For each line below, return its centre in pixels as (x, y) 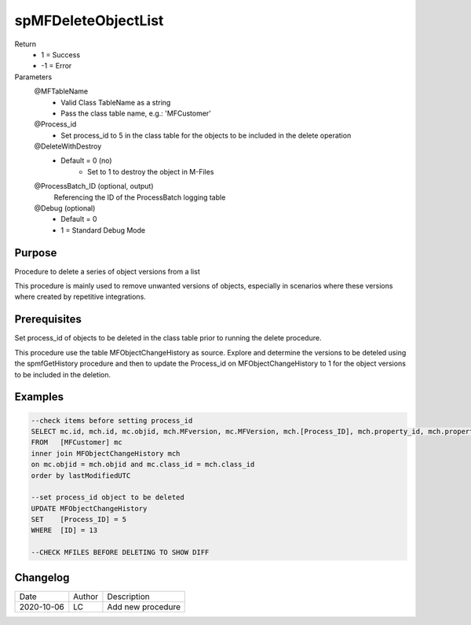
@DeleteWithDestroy (68, 146)
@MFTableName (61, 91)
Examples (39, 397)
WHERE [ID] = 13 (64, 530)
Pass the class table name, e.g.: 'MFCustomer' (136, 113)
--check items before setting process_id (112, 420)
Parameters (33, 77)
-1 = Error (57, 66)
